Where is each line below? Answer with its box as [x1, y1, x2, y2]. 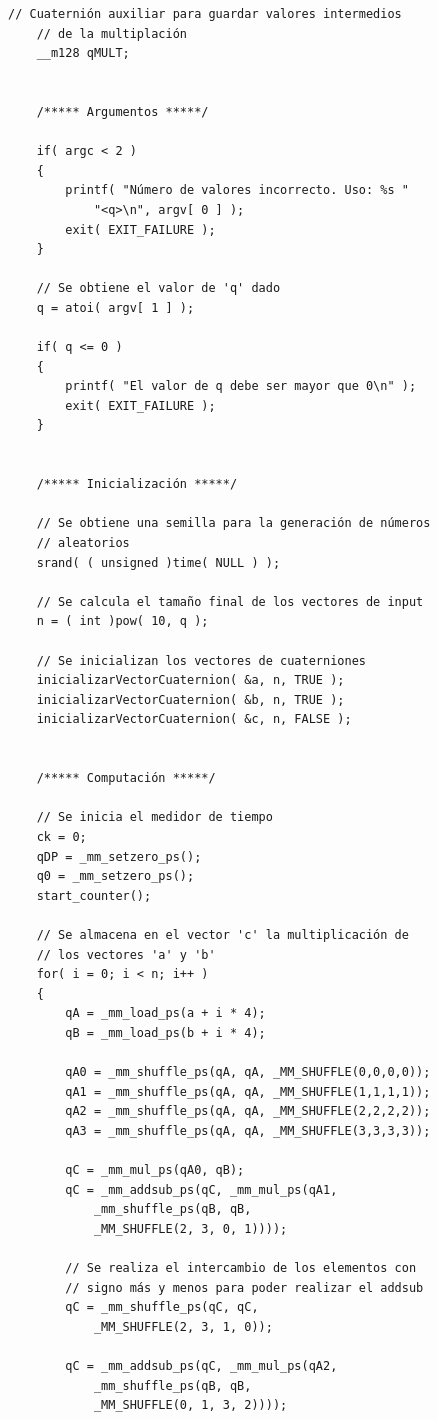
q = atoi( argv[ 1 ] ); [36, 300, 195, 315]
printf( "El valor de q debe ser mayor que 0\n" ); [65, 379, 417, 394]
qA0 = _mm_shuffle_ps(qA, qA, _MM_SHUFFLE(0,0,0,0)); [65, 1065, 431, 1080]
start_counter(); [36, 888, 152, 903]
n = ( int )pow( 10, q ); [36, 614, 209, 629]
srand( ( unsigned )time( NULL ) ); [36, 555, 281, 570]
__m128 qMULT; [36, 46, 130, 61]
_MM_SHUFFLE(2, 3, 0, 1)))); [93, 1221, 288, 1236]
